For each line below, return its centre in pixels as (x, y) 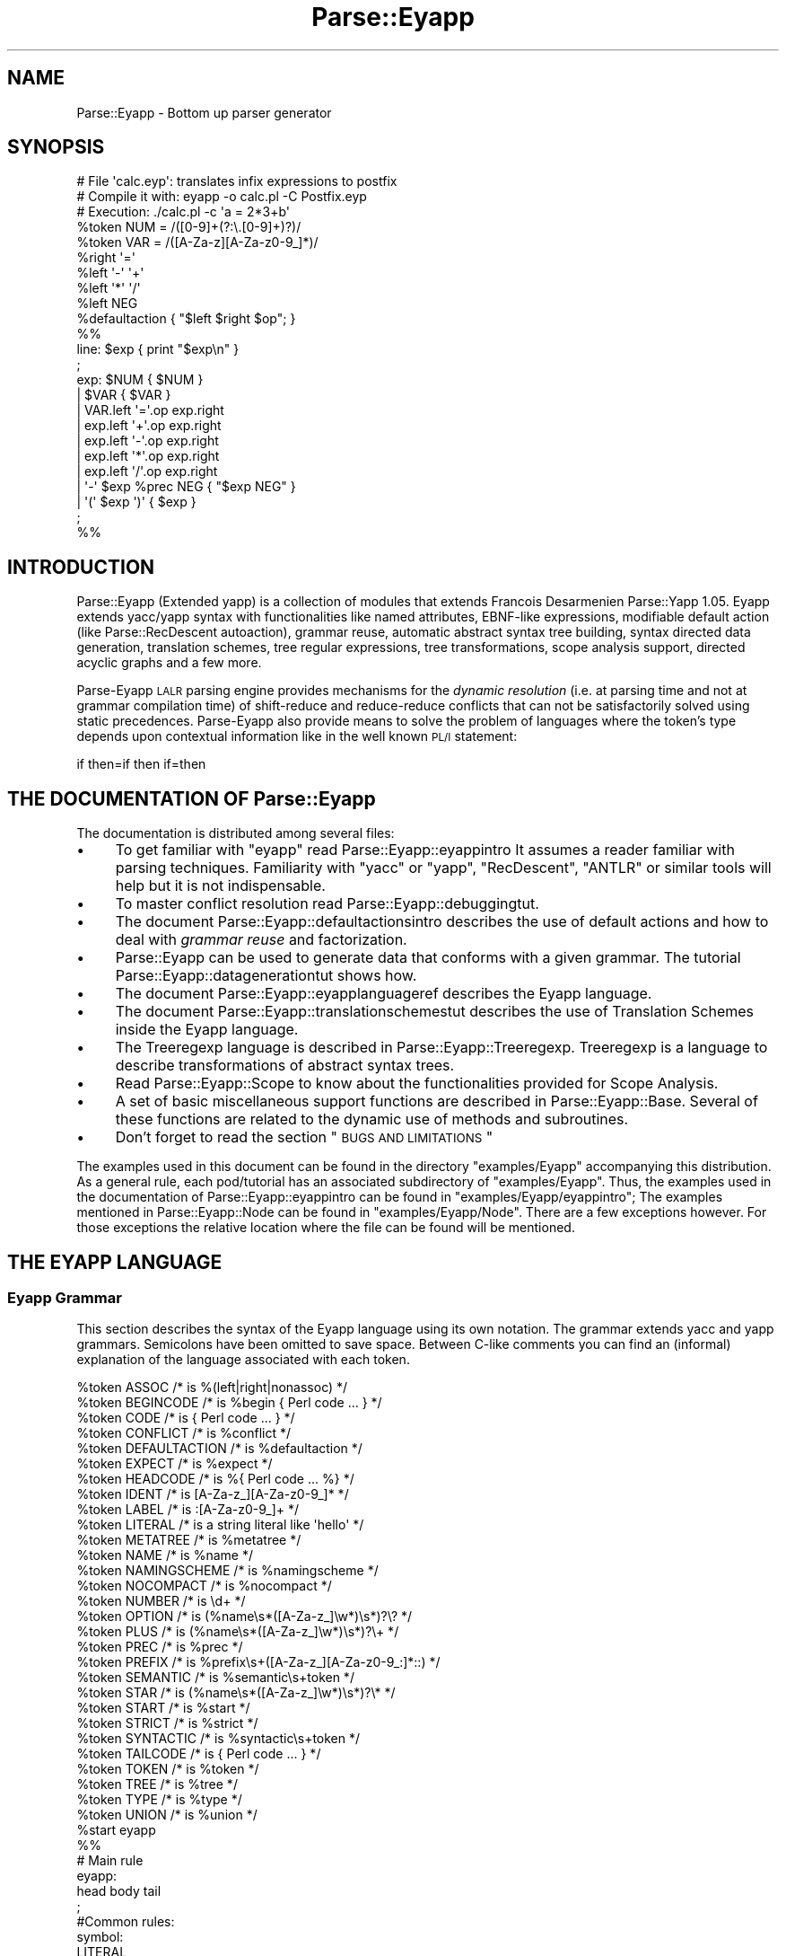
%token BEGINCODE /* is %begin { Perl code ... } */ (229, 1403)
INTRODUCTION (81, 567)
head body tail (119, 1891)
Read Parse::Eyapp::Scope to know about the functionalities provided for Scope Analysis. (417, 1084)
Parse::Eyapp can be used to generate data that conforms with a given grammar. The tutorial (428, 958)
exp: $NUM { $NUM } (140, 380)
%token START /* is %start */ (163, 1708)
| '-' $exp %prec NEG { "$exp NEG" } (186, 487)
